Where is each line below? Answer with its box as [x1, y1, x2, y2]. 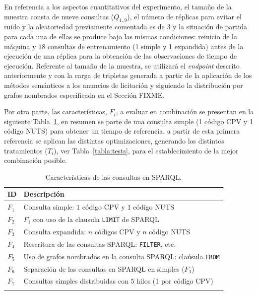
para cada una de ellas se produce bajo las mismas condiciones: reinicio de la [4, 31, 237, 41]
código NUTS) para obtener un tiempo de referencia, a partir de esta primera [4, 126, 240, 136]
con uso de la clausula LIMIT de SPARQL [33, 214, 159, 224]
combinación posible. [4, 155, 67, 165]
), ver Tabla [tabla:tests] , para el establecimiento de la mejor [53, 145, 239, 155]
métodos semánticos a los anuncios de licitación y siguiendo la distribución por [4, 79, 243, 90]
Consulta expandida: [23, 226, 86, 236]
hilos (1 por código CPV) [136, 276, 213, 286]
